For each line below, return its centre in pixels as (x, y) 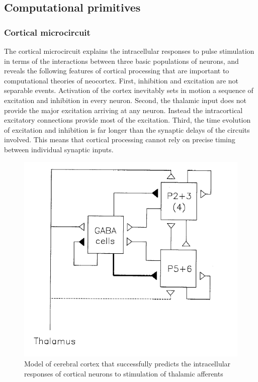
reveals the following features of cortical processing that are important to (117, 71)
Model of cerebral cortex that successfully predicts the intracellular (127, 364)
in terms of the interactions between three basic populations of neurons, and (121, 61)
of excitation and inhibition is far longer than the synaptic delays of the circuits (127, 129)
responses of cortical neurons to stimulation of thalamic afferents (124, 373)
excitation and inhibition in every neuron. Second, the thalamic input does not (125, 100)
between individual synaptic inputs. (59, 149)
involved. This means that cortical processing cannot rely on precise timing (120, 139)
